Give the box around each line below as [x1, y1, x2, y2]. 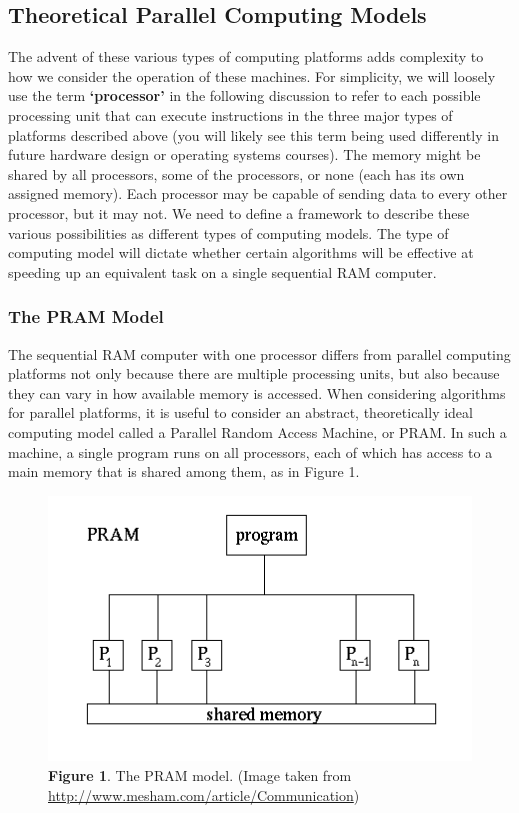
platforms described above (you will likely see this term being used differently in [8, 124, 499, 145]
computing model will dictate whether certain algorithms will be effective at [8, 242, 474, 263]
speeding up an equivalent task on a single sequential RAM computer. [8, 261, 437, 282]
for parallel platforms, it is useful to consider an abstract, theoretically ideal [8, 402, 473, 423]
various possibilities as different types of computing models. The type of [8, 222, 449, 243]
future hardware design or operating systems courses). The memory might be [8, 144, 481, 165]
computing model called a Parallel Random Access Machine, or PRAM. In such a [8, 421, 507, 442]
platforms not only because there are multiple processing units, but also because [8, 363, 500, 384]
